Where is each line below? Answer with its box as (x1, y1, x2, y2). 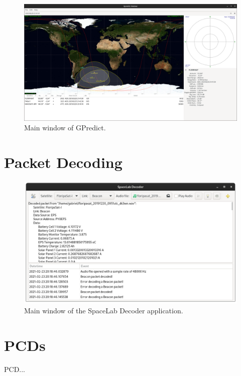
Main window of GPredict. (24, 122, 106, 133)
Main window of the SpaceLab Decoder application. (24, 305, 183, 316)
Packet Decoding (4, 152, 123, 172)
